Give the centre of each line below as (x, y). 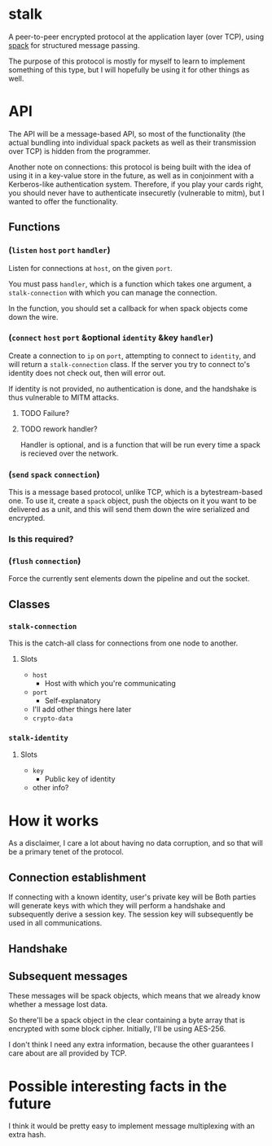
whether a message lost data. (58, 1004)
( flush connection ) (45, 561)
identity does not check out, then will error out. (87, 373)
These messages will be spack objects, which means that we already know (134, 996)
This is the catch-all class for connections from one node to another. (123, 643)
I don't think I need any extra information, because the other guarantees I (131, 1045)
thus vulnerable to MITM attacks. (64, 397)
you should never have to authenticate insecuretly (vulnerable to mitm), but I (136, 193)
